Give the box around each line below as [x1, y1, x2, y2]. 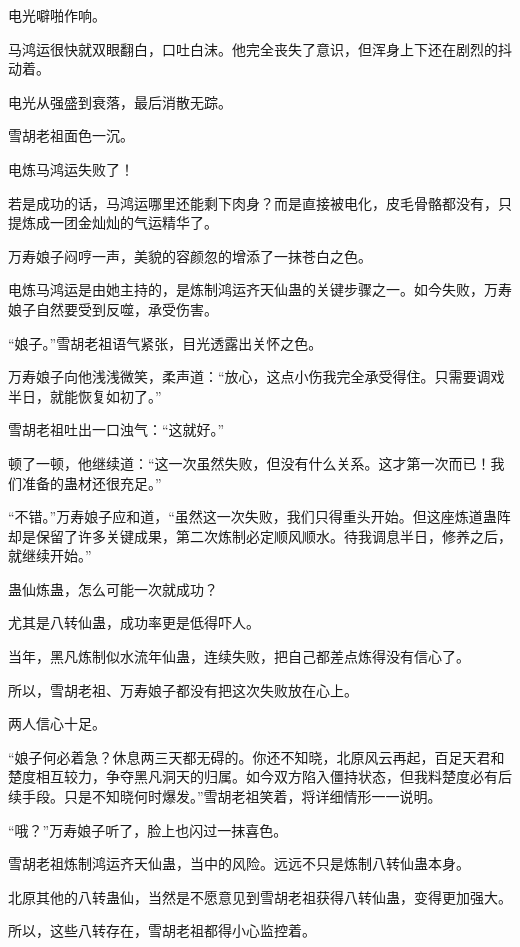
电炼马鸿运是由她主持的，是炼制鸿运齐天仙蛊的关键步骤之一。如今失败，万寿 [8, 279, 512, 300]
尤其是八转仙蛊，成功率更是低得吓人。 [8, 612, 260, 633]
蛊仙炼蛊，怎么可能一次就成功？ [8, 578, 218, 599]
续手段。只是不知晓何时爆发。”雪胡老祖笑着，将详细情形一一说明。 [8, 786, 442, 807]
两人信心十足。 [8, 713, 106, 734]
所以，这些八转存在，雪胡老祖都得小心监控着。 [8, 920, 316, 941]
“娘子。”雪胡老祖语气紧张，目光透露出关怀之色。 [8, 332, 323, 353]
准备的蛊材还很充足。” [21, 472, 162, 493]
